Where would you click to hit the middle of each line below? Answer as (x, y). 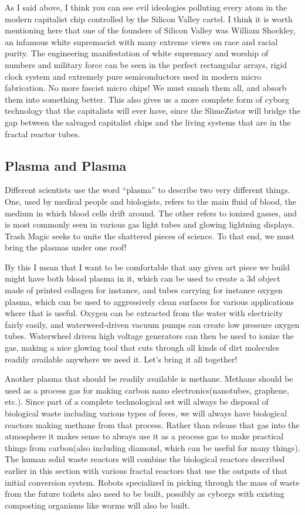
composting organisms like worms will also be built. (97, 505)
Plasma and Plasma (66, 165)
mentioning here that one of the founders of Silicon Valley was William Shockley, (150, 30)
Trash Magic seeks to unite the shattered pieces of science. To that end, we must (150, 236)
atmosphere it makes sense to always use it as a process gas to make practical (144, 436)
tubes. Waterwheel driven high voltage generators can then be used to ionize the (149, 336)
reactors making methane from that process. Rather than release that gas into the (152, 424)
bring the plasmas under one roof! (66, 247)
